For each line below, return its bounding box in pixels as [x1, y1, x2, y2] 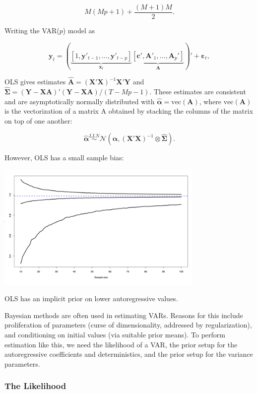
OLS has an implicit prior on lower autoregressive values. [4, 293, 178, 304]
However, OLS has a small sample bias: [4, 152, 124, 163]
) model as [63, 25, 95, 36]
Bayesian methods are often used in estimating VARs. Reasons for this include [4, 310, 243, 320]
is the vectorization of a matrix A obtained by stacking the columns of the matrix [4, 106, 253, 116]
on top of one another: [4, 115, 72, 126]
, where [199, 96, 222, 106]
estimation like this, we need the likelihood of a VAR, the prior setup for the [4, 339, 238, 349]
